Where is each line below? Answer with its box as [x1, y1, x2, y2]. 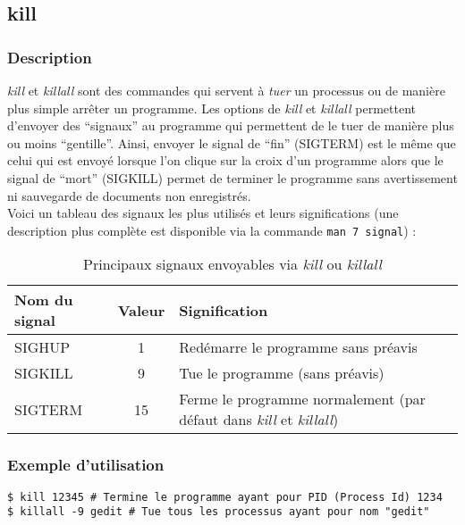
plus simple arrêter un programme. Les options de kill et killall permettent [7, 98, 416, 117]
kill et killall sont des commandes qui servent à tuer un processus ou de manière [7, 81, 445, 99]
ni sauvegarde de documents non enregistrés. [7, 186, 251, 204]
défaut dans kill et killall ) [179, 409, 339, 430]
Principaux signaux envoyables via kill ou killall [83, 254, 382, 275]
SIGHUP [14, 337, 71, 358]
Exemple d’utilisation [7, 454, 165, 476]
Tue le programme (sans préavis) [179, 362, 385, 384]
